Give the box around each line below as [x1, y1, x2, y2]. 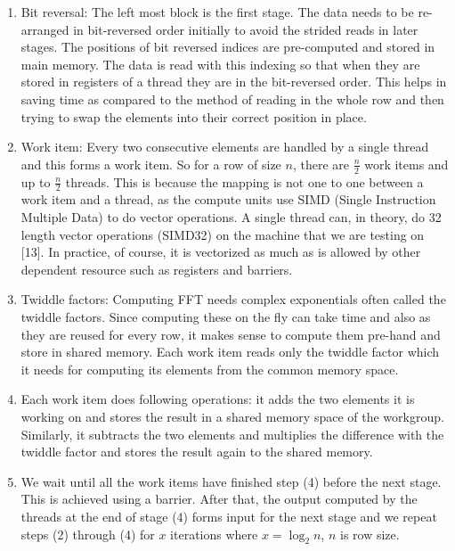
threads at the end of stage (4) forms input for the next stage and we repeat [20, 506, 437, 525]
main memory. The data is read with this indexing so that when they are [20, 54, 420, 73]
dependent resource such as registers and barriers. [20, 259, 293, 278]
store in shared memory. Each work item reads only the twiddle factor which [20, 342, 440, 361]
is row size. [339, 524, 400, 543]
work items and [364, 154, 449, 173]
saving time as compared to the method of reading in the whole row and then [20, 89, 444, 108]
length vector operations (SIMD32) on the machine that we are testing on [20, 225, 425, 243]
